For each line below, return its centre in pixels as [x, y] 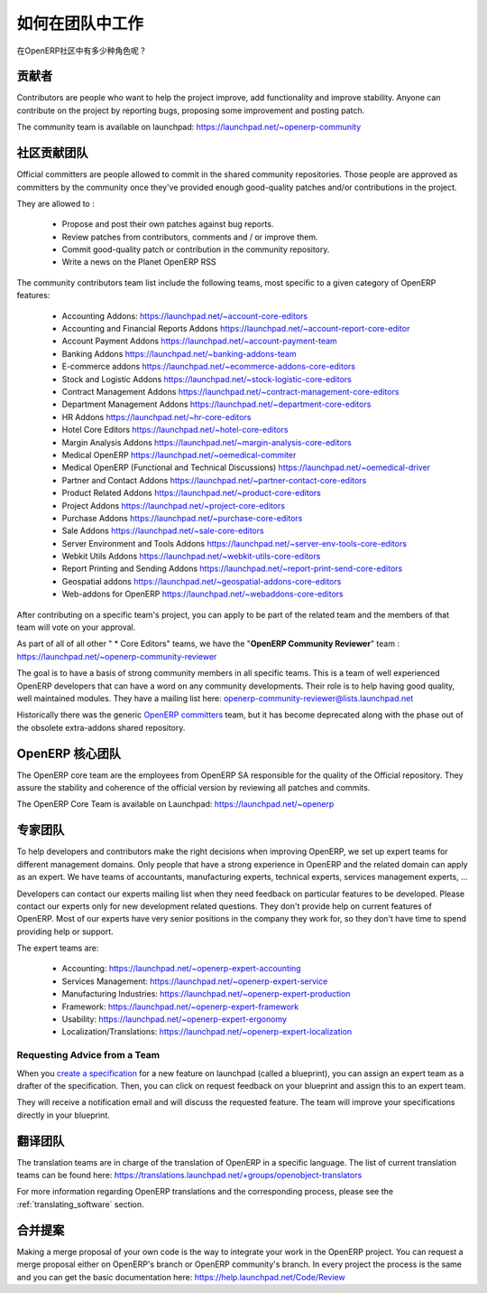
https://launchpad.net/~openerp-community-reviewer [117, 656]
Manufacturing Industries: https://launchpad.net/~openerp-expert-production [206, 994]
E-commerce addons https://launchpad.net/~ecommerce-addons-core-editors [209, 367]
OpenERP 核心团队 [69, 753]
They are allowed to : [55, 203]
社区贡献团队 [52, 153]
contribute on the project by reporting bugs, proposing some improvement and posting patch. [191, 110]
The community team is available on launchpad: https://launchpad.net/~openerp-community [189, 127]
